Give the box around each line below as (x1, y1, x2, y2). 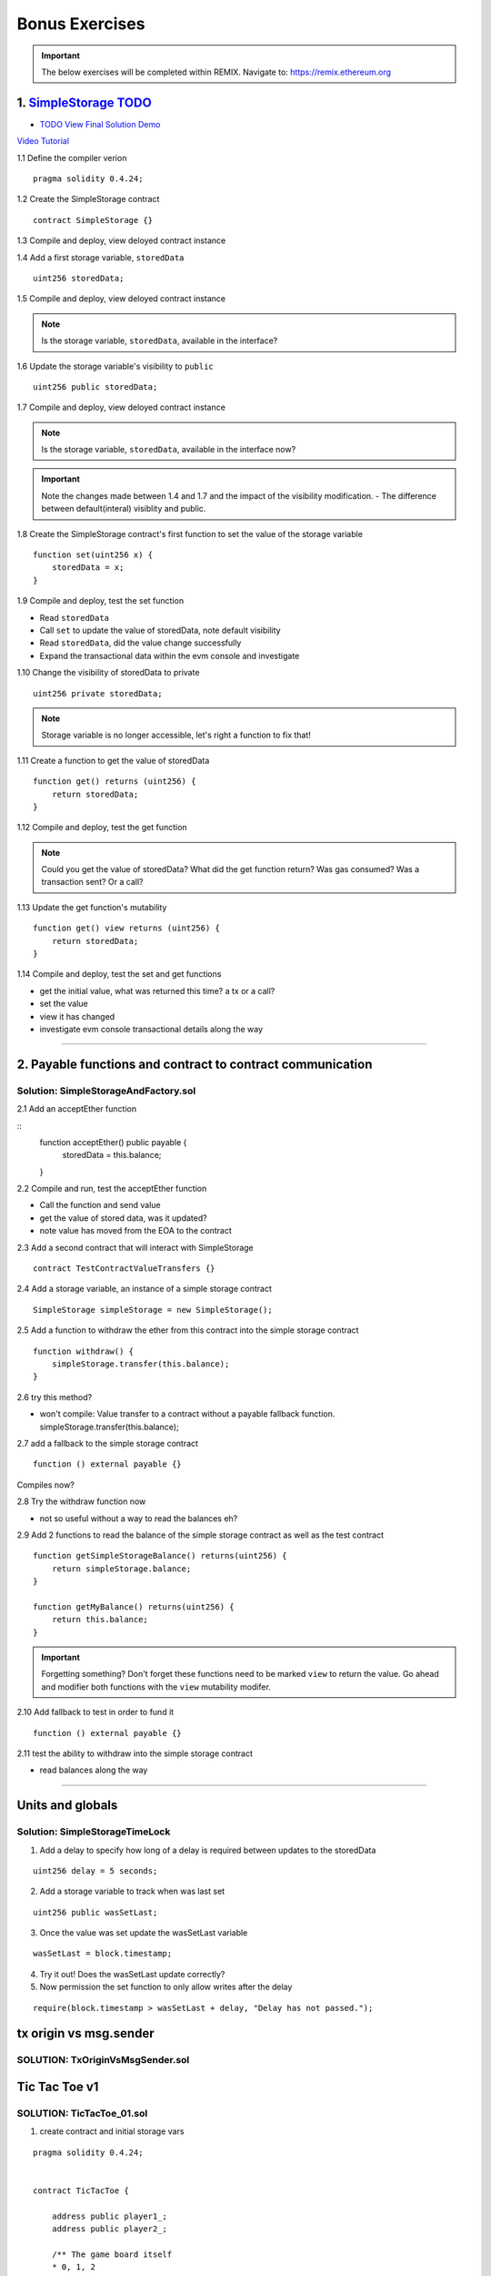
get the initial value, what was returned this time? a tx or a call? (39, 985, 276, 996)
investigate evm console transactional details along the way (39, 1023, 264, 1034)
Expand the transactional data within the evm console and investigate (39, 650, 300, 661)
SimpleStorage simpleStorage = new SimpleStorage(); (33, 1305, 273, 1315)
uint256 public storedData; (33, 381, 158, 391)
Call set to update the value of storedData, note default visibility (39, 625, 281, 635)
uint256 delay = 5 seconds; (33, 1865, 158, 1875)
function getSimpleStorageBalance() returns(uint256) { (33, 1550, 287, 1561)
